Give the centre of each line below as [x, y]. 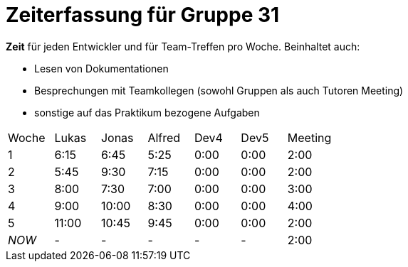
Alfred [164, 137]
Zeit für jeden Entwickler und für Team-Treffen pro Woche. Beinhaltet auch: [183, 46]
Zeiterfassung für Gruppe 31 [143, 15]
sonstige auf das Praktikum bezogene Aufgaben [147, 112]
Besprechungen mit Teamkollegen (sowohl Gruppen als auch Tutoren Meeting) [219, 90]
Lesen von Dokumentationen [101, 68]
